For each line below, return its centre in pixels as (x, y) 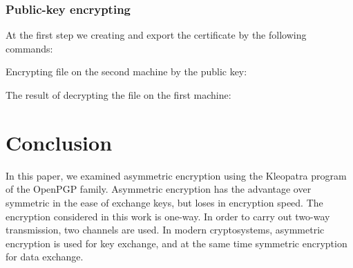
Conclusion (59, 142)
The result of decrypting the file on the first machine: (118, 95)
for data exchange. (45, 257)
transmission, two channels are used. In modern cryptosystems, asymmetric (165, 230)
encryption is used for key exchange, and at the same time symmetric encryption (176, 243)
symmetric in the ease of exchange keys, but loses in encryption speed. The (164, 202)
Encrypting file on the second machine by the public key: (126, 71)
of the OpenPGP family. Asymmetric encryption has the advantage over (159, 189)
